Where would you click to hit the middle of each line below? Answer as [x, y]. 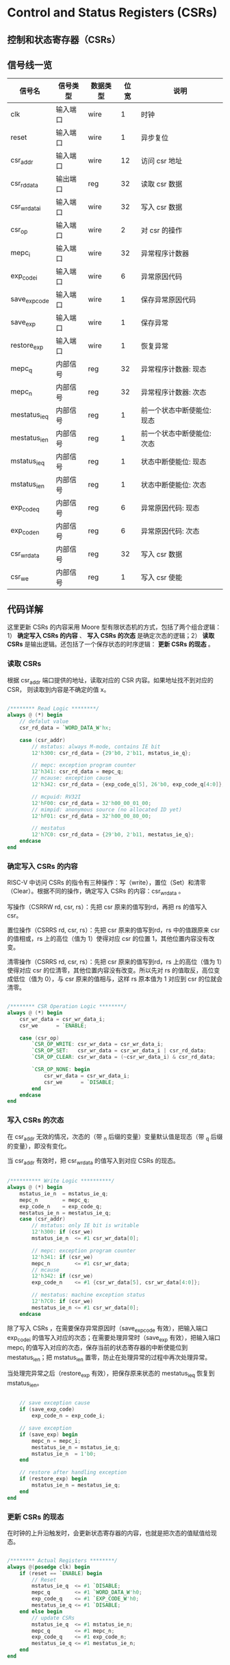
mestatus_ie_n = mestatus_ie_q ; [65, 1213]
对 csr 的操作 [162, 230]
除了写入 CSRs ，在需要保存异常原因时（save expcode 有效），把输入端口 [107, 1329]
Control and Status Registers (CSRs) [112, 13]
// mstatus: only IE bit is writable [85, 1225]
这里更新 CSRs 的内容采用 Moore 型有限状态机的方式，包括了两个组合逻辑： [114, 627]
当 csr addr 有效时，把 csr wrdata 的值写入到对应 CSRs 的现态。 [93, 1162]
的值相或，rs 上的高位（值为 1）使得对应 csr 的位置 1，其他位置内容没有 [108, 939]
